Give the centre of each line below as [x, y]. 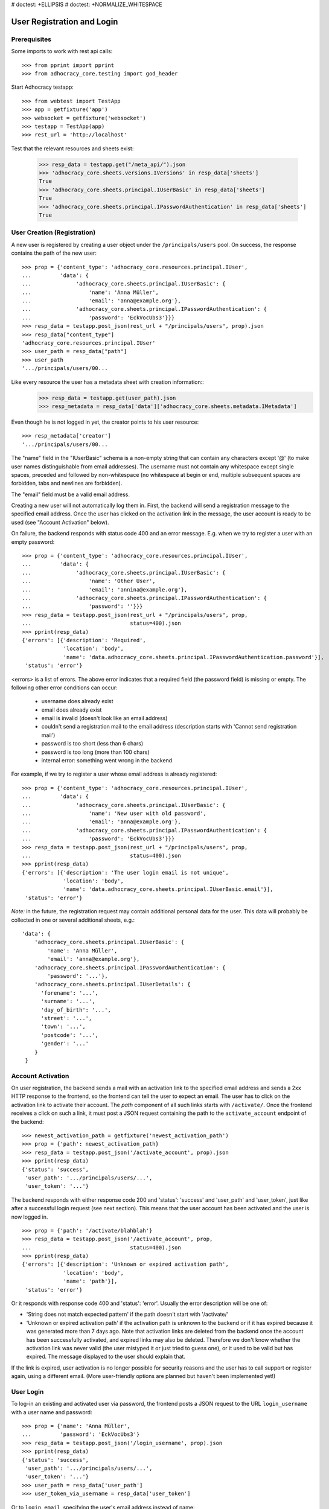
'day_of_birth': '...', [76, 1010]
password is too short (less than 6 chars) [92, 744]
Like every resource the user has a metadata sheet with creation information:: [108, 382]
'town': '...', [63, 1027]
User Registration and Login [65, 21]
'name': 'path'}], [90, 1281]
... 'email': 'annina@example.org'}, [105, 589]
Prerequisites [31, 39]
